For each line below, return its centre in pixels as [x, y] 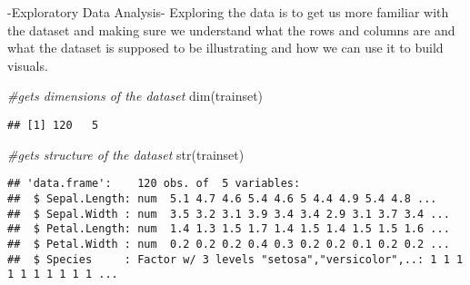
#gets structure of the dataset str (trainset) [126, 154]
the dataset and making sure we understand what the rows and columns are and [231, 29]
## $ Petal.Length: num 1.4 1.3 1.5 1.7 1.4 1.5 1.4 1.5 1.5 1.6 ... [229, 229]
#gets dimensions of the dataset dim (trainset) [135, 96]
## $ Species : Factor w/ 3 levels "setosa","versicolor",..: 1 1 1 [235, 259]
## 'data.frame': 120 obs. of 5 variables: [154, 184]
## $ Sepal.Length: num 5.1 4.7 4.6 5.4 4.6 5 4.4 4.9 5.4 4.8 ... [222, 198]
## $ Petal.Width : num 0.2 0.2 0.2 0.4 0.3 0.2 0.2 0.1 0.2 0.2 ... [229, 244]
